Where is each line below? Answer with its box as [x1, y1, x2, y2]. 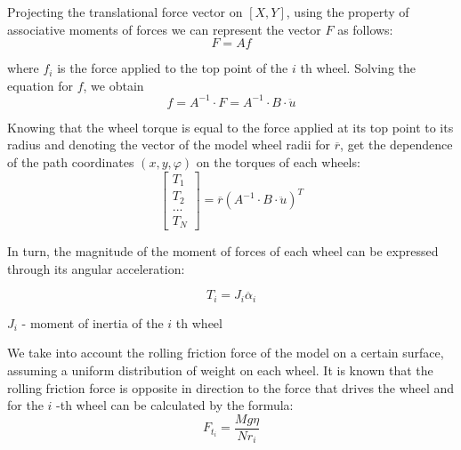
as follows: [337, 20, 393, 38]
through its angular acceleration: [7, 259, 185, 277]
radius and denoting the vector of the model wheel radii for [7, 135, 331, 154]
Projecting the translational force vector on [7, 3, 243, 20]
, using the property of [286, 3, 409, 20]
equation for [7, 76, 73, 94]
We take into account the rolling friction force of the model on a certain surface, [7, 343, 444, 362]
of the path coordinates [7, 153, 134, 172]
